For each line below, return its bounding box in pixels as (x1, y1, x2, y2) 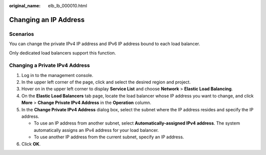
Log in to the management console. (21, 72, 94, 78)
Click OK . (21, 141, 41, 147)
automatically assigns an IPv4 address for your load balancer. (33, 127, 159, 133)
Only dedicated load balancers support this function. (9, 50, 116, 56)
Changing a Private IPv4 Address (9, 62, 90, 69)
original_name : (9, 3, 41, 8)
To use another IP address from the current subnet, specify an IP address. (33, 134, 184, 140)
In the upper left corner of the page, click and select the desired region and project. (21, 79, 191, 85)
